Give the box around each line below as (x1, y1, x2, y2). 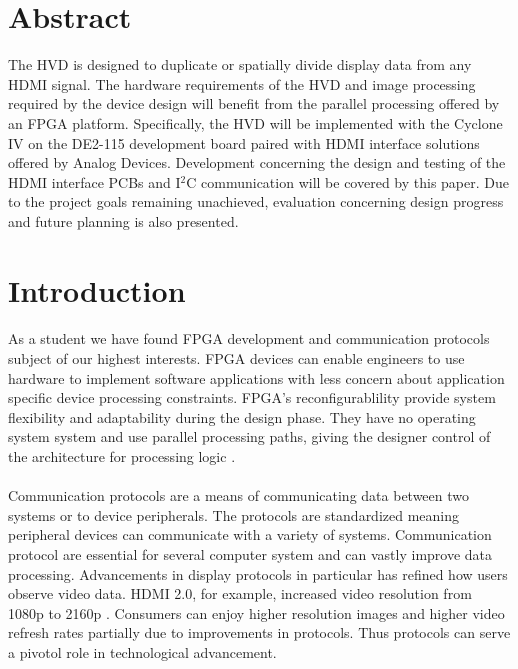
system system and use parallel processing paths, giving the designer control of (8, 426, 491, 447)
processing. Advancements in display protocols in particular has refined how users (8, 563, 508, 584)
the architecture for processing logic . (8, 446, 236, 466)
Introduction (8, 269, 186, 310)
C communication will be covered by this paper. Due (186, 171, 509, 192)
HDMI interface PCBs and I (8, 171, 181, 192)
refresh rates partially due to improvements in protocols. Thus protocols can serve (8, 622, 511, 643)
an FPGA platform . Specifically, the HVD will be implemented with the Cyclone (8, 112, 503, 133)
